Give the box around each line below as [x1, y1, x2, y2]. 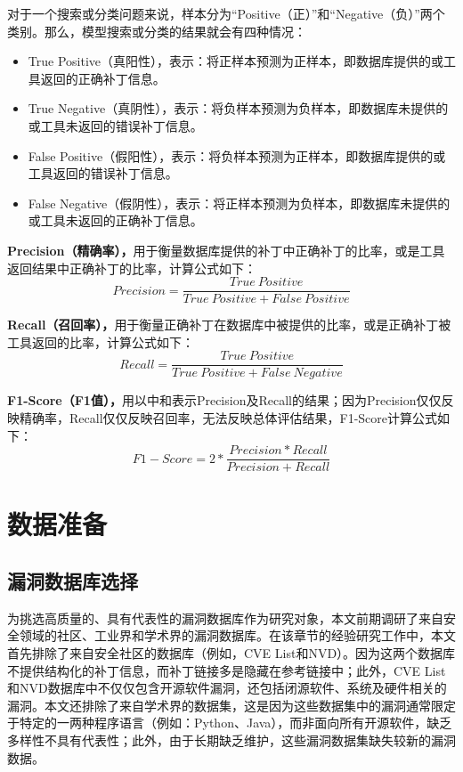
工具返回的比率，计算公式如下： [7, 332, 194, 351]
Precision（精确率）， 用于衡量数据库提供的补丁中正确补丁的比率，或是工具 [7, 240, 445, 259]
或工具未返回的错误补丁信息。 [28, 116, 203, 134]
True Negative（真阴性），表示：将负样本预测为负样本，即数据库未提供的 [28, 99, 449, 118]
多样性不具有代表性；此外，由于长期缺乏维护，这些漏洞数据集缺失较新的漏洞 [7, 731, 456, 750]
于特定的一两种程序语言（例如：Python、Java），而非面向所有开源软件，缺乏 [7, 713, 452, 732]
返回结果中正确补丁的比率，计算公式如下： [7, 258, 256, 277]
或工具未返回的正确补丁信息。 [28, 211, 203, 230]
